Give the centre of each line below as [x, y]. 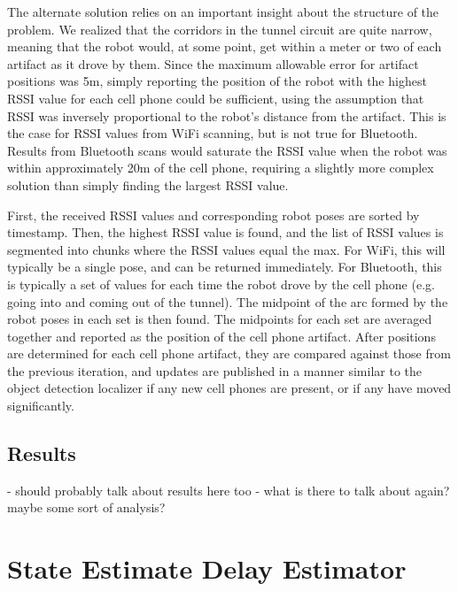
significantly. [41, 406]
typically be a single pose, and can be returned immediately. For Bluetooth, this [225, 267]
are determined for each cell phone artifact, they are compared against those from [229, 353]
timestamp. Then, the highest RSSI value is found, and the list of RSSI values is [225, 232]
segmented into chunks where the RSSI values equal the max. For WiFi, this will [226, 249]
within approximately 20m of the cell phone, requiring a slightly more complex [221, 168]
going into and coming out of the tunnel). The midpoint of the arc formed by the [228, 301]
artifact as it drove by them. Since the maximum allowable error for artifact [213, 63]
